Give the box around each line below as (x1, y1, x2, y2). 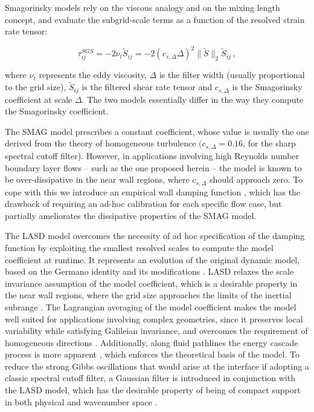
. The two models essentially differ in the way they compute (82, 93, 304, 105)
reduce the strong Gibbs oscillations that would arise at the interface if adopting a (5, 359, 309, 372)
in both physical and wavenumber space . (5, 395, 158, 408)
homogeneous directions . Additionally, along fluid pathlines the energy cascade (5, 336, 298, 348)
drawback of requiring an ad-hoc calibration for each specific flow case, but (5, 197, 282, 210)
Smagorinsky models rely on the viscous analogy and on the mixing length (5, 1, 280, 13)
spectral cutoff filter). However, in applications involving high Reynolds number (5, 149, 300, 162)
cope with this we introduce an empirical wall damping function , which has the (5, 185, 301, 198)
